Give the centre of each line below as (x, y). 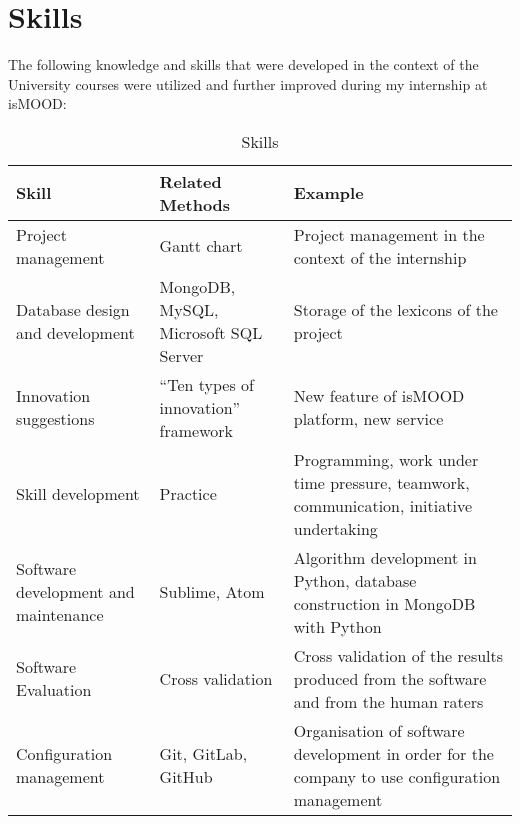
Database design (73, 309)
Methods (195, 204)
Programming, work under (386, 459)
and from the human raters (388, 701)
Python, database (355, 580)
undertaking (335, 528)
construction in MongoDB (384, 603)
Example (328, 193)
